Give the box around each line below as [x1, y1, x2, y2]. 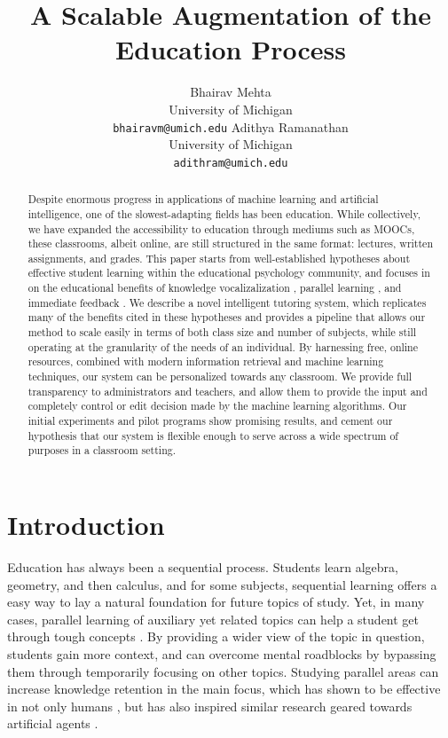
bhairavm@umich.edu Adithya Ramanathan [113, 117, 349, 136]
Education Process [115, 31, 346, 67]
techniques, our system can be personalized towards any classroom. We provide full [28, 369, 413, 384]
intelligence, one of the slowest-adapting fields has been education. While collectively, [28, 206, 420, 221]
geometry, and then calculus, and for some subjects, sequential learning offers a [7, 575, 437, 593]
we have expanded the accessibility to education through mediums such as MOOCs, [28, 221, 415, 236]
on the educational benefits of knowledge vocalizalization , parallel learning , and [28, 280, 402, 295]
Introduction [7, 506, 165, 543]
